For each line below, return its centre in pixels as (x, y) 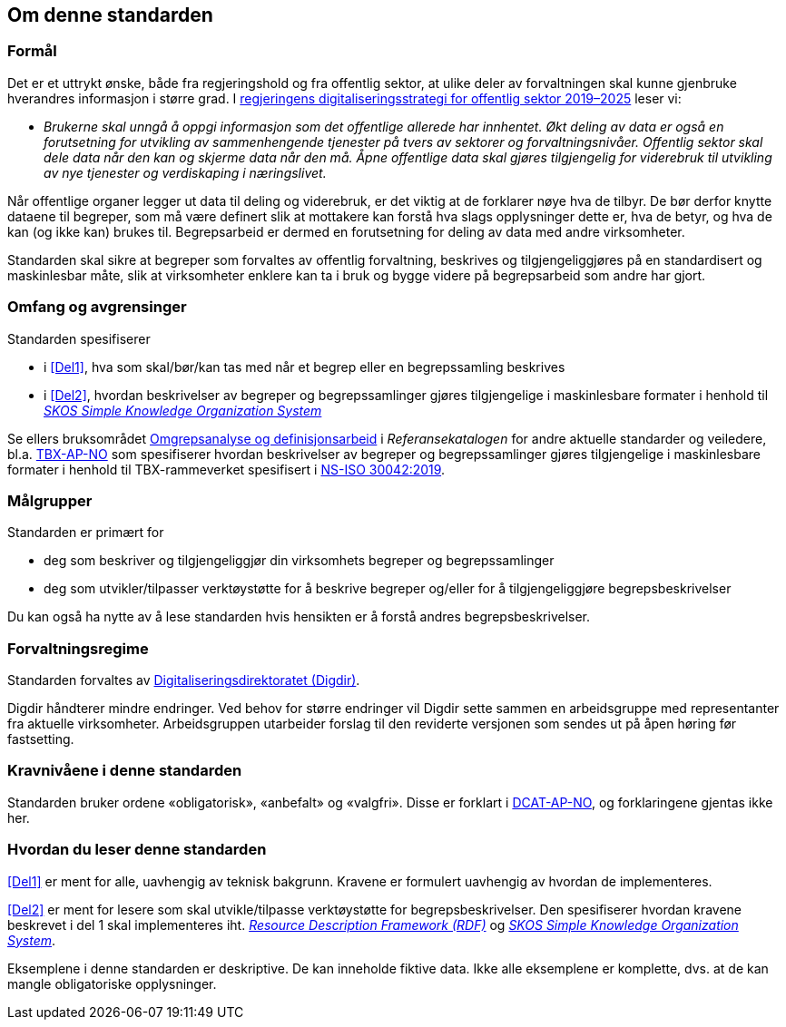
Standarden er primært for (86, 533)
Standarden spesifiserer (79, 338)
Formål (32, 51)
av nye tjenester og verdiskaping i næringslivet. (185, 172)
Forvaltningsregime (78, 648)
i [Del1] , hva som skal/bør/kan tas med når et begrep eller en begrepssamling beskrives (305, 367)
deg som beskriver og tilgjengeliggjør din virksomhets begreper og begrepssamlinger (299, 561)
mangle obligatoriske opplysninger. (112, 983)
